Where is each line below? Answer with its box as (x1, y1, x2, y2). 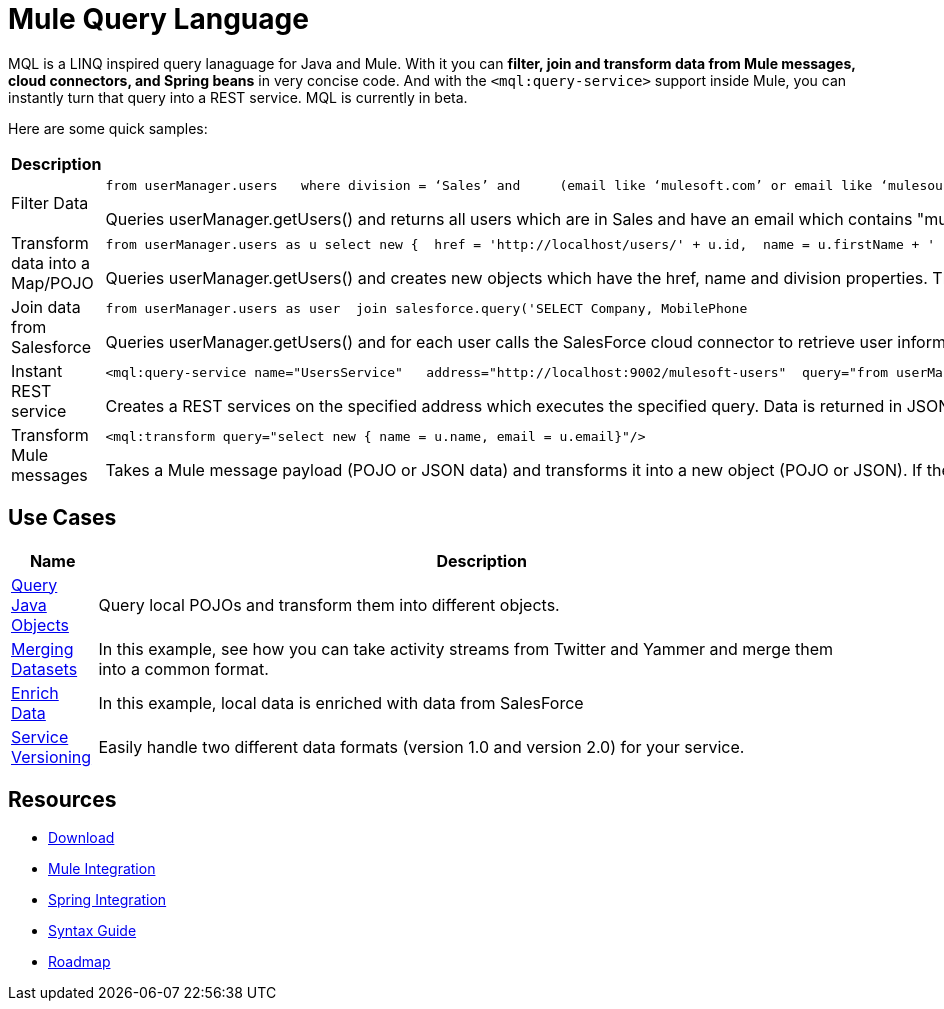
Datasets (11, 658, 78, 679)
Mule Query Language (8, 2, 309, 36)
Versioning (11, 746, 92, 767)
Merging (11, 638, 74, 659)
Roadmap (48, 953, 111, 971)
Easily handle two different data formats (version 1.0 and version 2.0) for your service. (98, 736, 745, 757)
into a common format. (98, 658, 269, 679)
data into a (11, 252, 91, 273)
